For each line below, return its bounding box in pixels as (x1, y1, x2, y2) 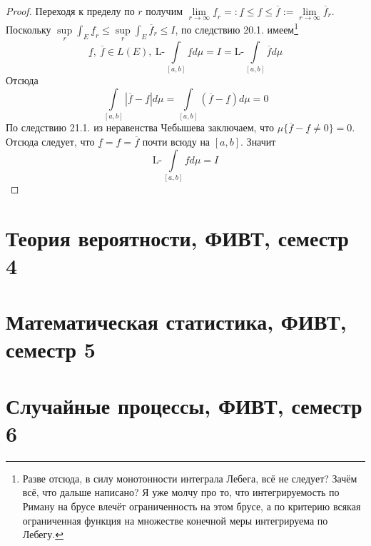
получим (146, 4, 183, 18)
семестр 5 (6, 335, 96, 364)
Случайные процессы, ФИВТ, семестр (6, 390, 362, 420)
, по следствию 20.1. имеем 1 (175, 20, 299, 36)
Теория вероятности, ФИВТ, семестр (6, 223, 349, 252)
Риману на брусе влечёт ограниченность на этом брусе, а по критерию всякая (22, 499, 361, 514)
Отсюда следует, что (6, 133, 95, 148)
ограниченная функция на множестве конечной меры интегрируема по (22, 512, 328, 527)
